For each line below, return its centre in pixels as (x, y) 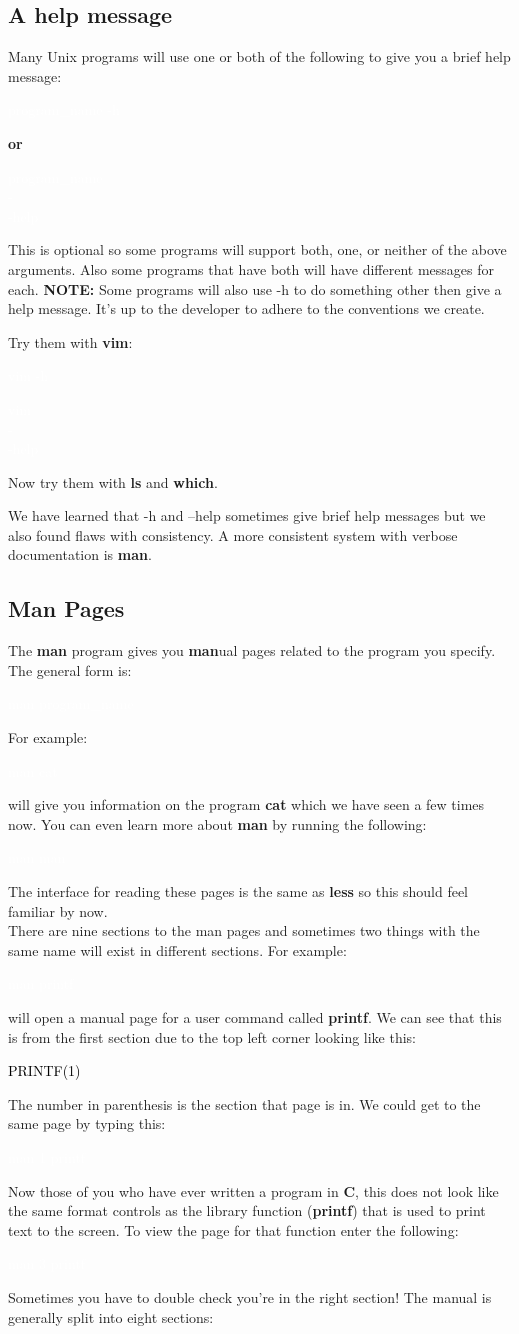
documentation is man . (80, 554)
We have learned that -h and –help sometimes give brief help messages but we (247, 515)
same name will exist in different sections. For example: (177, 949)
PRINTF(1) (44, 1070)
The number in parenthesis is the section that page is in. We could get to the (244, 1103)
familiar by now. (58, 910)
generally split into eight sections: (111, 1316)
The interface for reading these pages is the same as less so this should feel (238, 891)
